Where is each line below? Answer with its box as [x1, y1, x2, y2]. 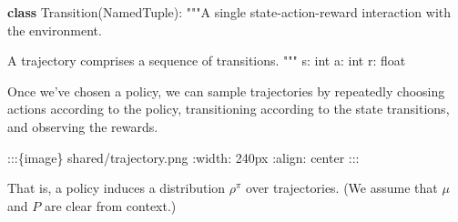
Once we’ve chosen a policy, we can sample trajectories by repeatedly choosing [7, 81, 445, 100]
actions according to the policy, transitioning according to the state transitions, [7, 99, 450, 118]
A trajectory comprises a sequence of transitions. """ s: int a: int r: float [7, 51, 406, 70]
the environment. [7, 20, 102, 39]
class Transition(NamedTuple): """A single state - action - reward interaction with [7, 3, 452, 21]
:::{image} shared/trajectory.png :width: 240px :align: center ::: [7, 147, 360, 166]
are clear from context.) [44, 196, 177, 215]
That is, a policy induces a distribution [7, 178, 226, 197]
